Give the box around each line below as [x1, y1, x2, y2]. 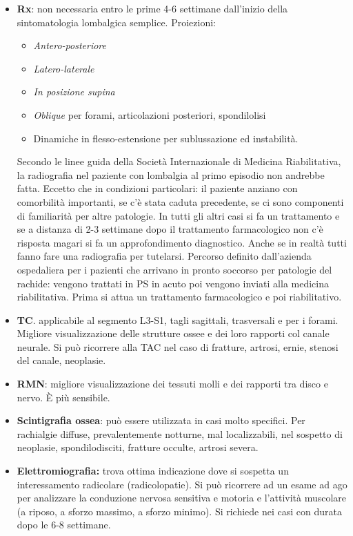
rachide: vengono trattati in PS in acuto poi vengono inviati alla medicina [17, 276, 330, 290]
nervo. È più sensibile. [17, 390, 110, 404]
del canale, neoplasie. [17, 353, 106, 367]
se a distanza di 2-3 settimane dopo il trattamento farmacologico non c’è [17, 222, 323, 236]
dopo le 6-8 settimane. [17, 517, 111, 532]
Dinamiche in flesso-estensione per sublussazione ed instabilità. [33, 131, 299, 145]
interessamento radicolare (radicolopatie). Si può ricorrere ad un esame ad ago [17, 477, 347, 491]
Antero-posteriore [33, 38, 106, 52]
